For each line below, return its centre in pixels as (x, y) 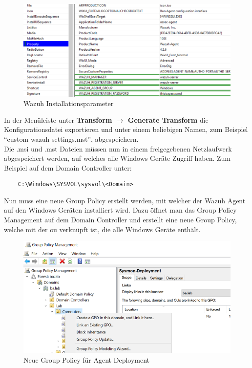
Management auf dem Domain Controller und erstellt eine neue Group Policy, (120, 220)
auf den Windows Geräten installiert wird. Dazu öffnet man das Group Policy (120, 210)
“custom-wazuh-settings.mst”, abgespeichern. (71, 139)
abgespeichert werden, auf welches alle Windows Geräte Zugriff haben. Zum (117, 158)
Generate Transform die (168, 119)
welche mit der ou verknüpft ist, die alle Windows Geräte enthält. (102, 229)
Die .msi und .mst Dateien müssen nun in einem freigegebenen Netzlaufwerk (118, 148)
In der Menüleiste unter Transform (58, 119)
